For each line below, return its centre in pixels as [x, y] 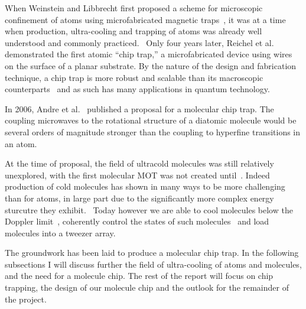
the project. [26, 299]
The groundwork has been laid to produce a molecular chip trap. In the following [152, 253]
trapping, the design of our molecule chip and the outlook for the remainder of [147, 287]
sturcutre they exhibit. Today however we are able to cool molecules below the [149, 209]
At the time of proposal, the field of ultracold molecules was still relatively [139, 163]
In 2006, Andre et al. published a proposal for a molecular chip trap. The [139, 108]
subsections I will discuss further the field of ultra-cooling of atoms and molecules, [153, 264]
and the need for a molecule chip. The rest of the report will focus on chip [139, 276]
